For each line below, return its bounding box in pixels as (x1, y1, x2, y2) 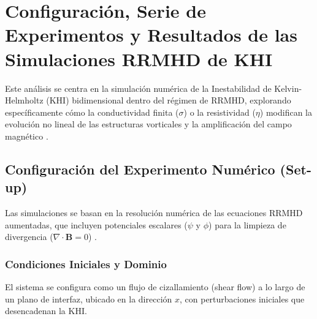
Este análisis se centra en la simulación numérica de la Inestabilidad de (5, 81, 272, 94)
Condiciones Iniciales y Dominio (5, 256, 167, 271)
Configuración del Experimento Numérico (5, 159, 275, 178)
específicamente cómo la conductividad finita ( (5, 105, 179, 118)
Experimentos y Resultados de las (5, 22, 297, 47)
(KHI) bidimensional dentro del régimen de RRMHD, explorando (46, 94, 291, 107)
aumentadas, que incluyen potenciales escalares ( (5, 218, 188, 231)
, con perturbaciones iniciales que (180, 292, 305, 305)
